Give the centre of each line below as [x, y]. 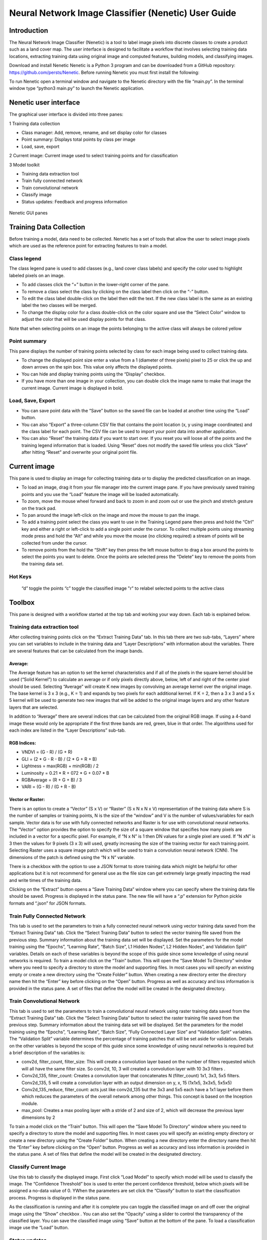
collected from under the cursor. [54, 543]
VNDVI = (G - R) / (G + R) [47, 752]
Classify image [37, 195]
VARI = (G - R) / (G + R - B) [49, 787]
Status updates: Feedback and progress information [74, 201]
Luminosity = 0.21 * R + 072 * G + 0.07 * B [66, 773]
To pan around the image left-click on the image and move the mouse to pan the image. [111, 515]
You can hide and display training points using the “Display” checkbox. [93, 374]
